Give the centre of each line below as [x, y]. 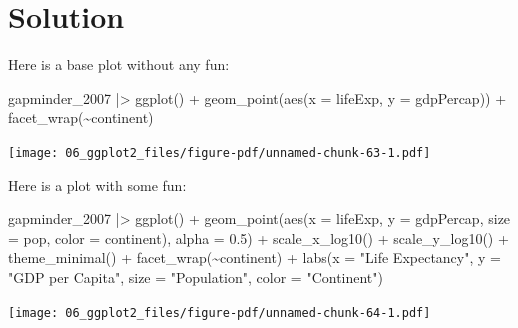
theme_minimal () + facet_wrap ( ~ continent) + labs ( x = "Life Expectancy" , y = [254, 257]
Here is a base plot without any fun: [119, 64]
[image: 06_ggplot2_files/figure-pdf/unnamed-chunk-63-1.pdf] [219, 152]
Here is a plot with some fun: [97, 184]
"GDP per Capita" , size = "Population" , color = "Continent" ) [196, 276]
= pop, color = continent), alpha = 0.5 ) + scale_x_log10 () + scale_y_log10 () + [258, 237]
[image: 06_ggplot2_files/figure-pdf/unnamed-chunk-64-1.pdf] [219, 312]
